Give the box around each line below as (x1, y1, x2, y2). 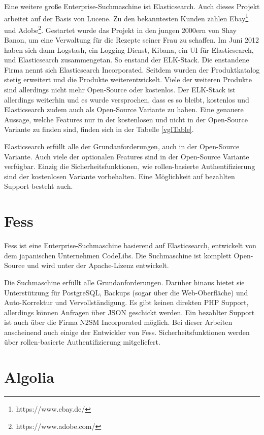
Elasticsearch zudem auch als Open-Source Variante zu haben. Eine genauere (4, 104, 244, 115)
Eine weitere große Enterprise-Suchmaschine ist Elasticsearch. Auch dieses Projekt (4, 1, 260, 11)
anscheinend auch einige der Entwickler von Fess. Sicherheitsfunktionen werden (4, 326, 250, 337)
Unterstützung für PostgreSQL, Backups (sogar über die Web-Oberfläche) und (4, 287, 248, 297)
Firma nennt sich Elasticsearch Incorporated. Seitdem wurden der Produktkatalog (4, 64, 260, 75)
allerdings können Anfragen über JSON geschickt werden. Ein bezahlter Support (4, 307, 255, 317)
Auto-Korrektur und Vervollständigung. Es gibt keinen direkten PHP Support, (4, 297, 249, 308)
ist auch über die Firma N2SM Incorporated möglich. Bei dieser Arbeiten (4, 317, 233, 327)
